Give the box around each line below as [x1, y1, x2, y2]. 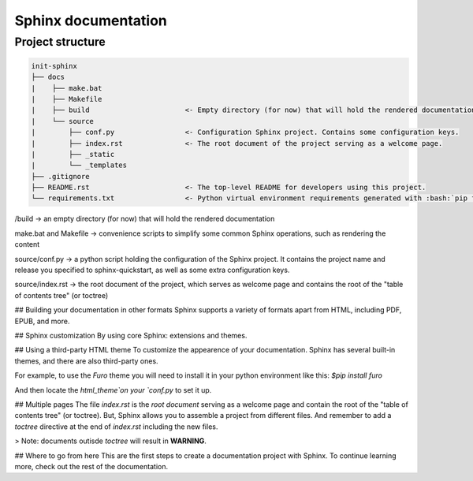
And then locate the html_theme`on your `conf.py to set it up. [14, 385, 212, 394]
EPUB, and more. [14, 316, 70, 326]
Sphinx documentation [14, 12, 167, 29]
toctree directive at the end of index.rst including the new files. [14, 422, 218, 431]
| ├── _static [31, 150, 115, 158]
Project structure [14, 35, 106, 49]
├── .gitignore [31, 172, 90, 181]
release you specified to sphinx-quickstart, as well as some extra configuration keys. [14, 265, 290, 275]
